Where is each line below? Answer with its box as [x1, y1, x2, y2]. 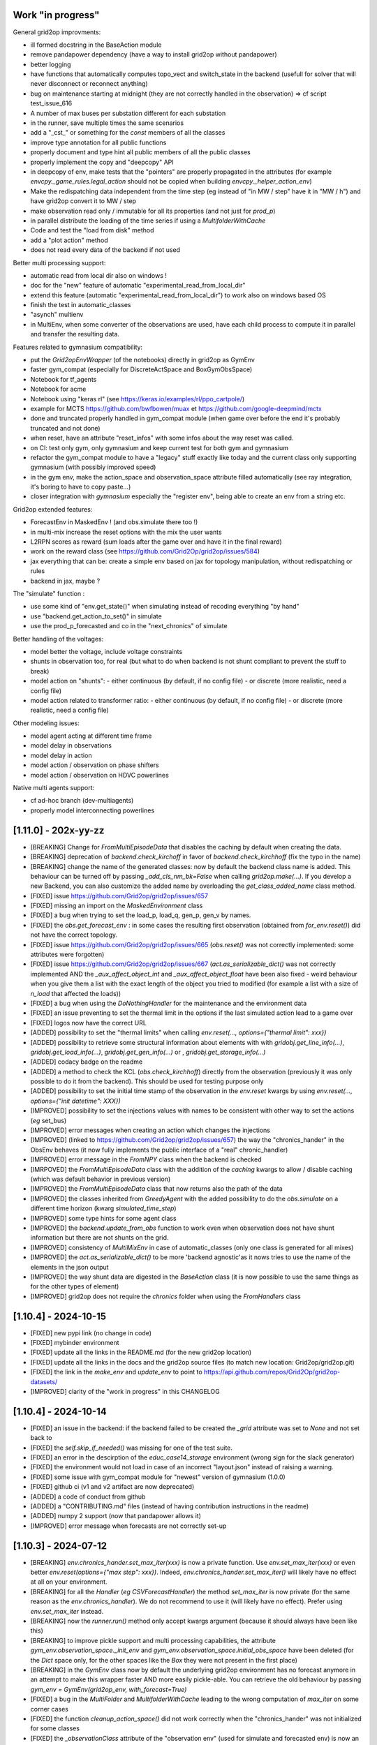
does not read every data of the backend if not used [30, 246, 181, 254]
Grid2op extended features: [13, 505, 93, 513]
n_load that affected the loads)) [30, 989, 121, 997]
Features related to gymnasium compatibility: [13, 343, 143, 351]
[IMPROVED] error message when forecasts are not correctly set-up [30, 1522, 227, 1530]
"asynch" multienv [30, 311, 84, 319]
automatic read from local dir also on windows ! [30, 271, 168, 279]
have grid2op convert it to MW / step [30, 197, 136, 205]
